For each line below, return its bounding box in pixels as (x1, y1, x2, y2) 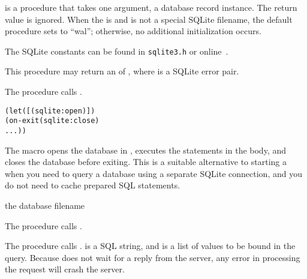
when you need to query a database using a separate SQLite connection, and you (5, 167, 302, 179)
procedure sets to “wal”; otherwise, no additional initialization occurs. (5, 25, 261, 37)
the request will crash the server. (5, 263, 125, 275)
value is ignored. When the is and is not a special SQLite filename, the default (5, 13, 293, 25)
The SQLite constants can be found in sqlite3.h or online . (5, 44, 228, 57)
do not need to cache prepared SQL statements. (5, 179, 180, 191)
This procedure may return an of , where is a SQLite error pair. (5, 65, 239, 77)
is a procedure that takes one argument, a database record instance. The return (5, 1, 297, 13)
